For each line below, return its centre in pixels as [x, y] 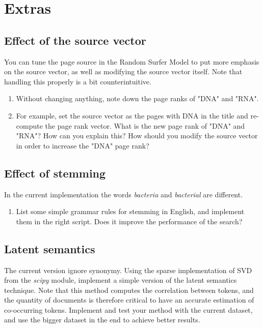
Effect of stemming [55, 173]
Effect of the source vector [75, 40]
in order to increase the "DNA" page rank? [83, 145]
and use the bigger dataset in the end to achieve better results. [102, 320]
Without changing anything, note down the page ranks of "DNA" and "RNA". [137, 98]
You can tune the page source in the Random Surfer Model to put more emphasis [132, 61]
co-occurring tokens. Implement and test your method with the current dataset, [128, 309]
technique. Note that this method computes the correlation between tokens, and [129, 290]
